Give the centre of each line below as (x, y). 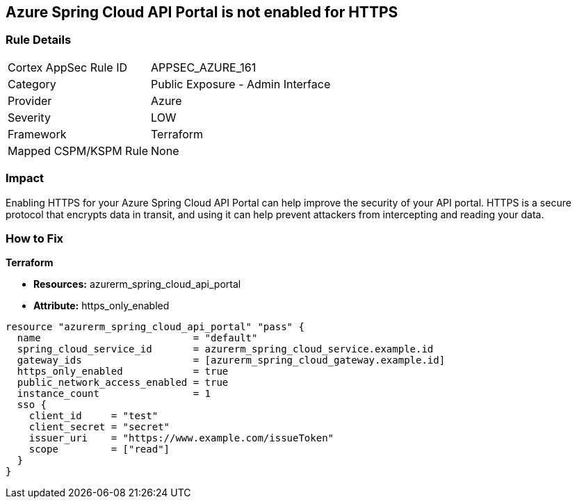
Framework (37, 134)
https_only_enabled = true (123, 372)
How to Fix (35, 238)
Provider (30, 100)
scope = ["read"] (99, 449)
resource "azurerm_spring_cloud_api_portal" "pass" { (155, 327)
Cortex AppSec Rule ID (68, 67)
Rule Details (39, 40)
